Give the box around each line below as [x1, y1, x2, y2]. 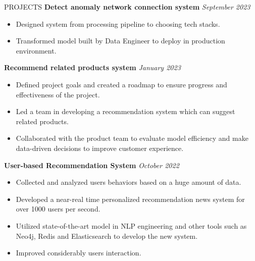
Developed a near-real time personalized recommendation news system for [16, 193, 245, 204]
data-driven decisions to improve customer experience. [16, 142, 184, 153]
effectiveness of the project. [16, 89, 100, 99]
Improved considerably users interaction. [16, 247, 141, 258]
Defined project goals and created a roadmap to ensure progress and [16, 79, 227, 89]
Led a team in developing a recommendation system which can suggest [16, 106, 235, 117]
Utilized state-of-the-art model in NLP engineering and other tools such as [16, 220, 247, 231]
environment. [16, 45, 57, 56]
